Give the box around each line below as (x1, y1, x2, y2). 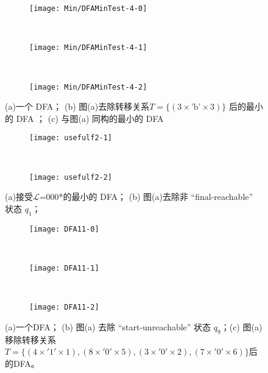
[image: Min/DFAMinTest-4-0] (29, 4, 147, 13)
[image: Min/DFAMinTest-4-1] (29, 43, 147, 52)
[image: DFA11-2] (29, 303, 99, 312)
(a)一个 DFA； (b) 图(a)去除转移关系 (5, 100, 150, 113)
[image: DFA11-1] (29, 263, 99, 272)
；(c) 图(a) (220, 320, 263, 333)
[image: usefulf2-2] (29, 172, 113, 182)
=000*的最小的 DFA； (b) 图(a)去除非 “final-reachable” (39, 190, 253, 203)
